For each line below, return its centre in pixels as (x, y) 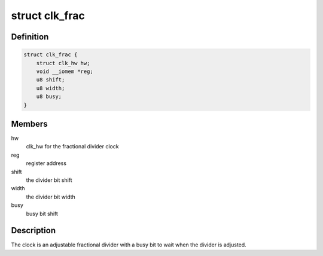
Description (33, 231)
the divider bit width (51, 197)
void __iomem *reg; (65, 71)
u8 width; (51, 88)
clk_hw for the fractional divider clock (72, 147)
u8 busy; (49, 97)
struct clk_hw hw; (63, 63)
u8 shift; (51, 80)
